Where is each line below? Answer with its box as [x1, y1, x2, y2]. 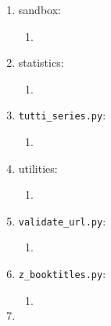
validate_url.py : [18, 212, 106, 229]
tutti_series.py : [18, 107, 106, 123]
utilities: [18, 159, 58, 176]
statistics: [18, 54, 64, 71]
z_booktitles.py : [18, 266, 106, 282]
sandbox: [18, 2, 61, 17]
